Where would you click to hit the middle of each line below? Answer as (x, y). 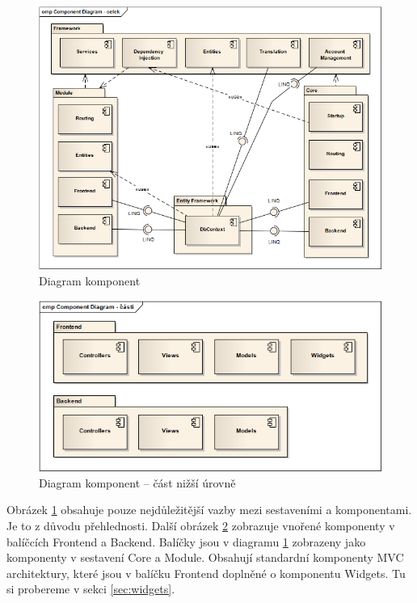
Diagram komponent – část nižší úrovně (137, 482)
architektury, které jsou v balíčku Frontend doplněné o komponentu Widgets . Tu (206, 573)
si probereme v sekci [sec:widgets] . (91, 589)
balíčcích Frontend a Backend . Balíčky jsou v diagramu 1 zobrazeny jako (186, 541)
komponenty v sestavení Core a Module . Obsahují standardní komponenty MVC (205, 557)
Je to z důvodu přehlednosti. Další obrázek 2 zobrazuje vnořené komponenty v (201, 526)
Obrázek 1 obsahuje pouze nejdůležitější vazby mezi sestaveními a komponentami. (209, 510)
